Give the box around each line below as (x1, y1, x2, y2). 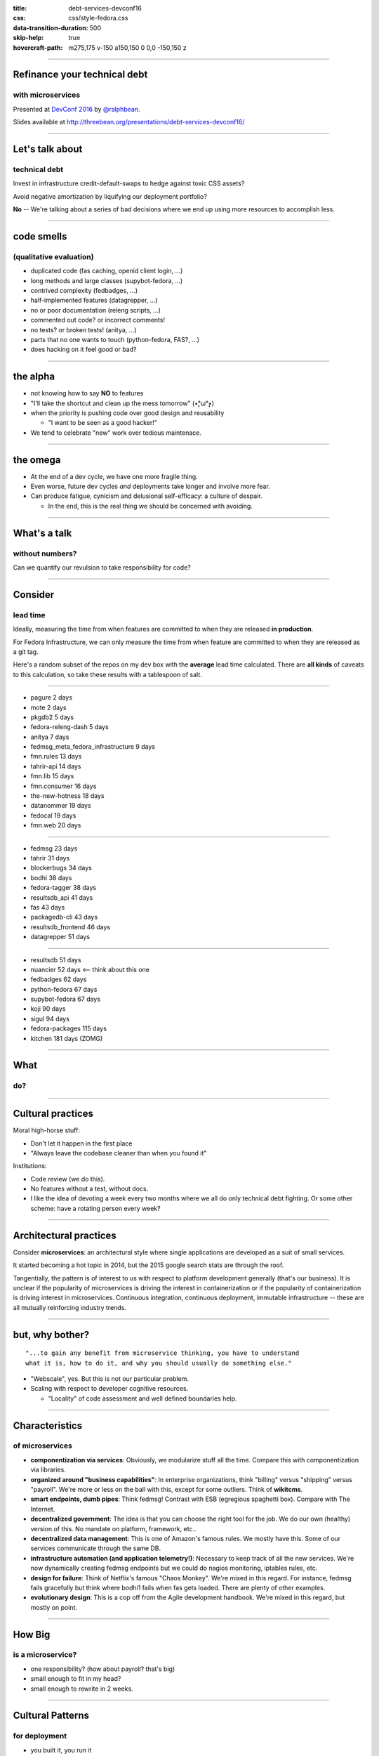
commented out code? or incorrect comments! (30, 316, 165, 325)
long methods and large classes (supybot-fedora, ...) (30, 276, 183, 284)
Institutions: (13, 1162, 47, 1170)
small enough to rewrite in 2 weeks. (30, 1684, 133, 1693)
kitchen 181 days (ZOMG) (30, 1034, 103, 1042)
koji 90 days (30, 1004, 66, 1013)
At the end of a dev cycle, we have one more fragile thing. (30, 472, 198, 480)
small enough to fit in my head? (30, 1675, 121, 1683)
